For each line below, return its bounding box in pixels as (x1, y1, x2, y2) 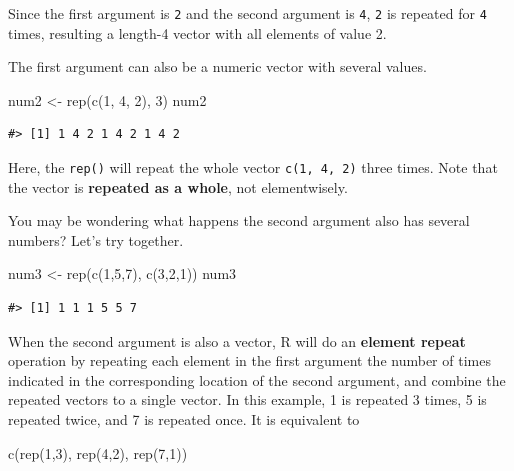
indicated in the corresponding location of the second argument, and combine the (8, 369, 506, 390)
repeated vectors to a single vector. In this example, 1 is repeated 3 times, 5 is (8, 389, 487, 410)
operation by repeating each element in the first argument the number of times (8, 350, 491, 371)
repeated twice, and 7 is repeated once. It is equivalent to (8, 409, 360, 430)
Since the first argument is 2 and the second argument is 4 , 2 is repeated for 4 (8, 3, 487, 23)
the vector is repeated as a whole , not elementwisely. (8, 176, 348, 197)
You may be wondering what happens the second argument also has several (8, 210, 470, 231)
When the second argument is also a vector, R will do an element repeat (8, 330, 466, 351)
